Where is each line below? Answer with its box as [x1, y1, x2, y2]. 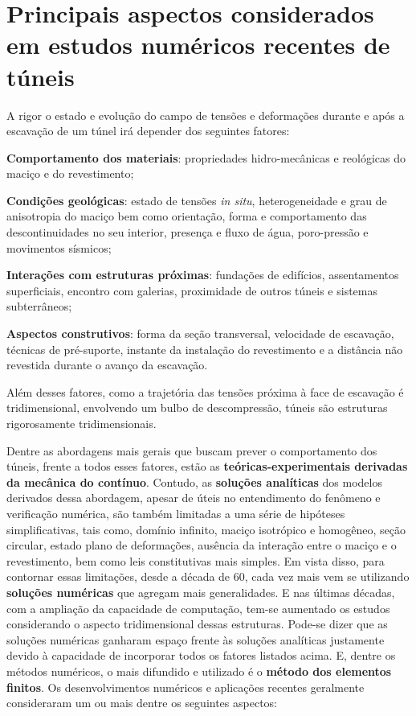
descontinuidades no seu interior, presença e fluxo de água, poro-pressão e [6, 224, 369, 241]
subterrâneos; [6, 298, 72, 315]
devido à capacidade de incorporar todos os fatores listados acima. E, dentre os [6, 647, 396, 664]
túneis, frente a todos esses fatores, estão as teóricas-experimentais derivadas [6, 458, 408, 475]
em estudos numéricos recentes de [6, 28, 390, 61]
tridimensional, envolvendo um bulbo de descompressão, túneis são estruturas [6, 399, 388, 416]
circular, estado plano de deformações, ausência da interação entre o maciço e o [6, 537, 397, 553]
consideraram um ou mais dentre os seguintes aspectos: [6, 694, 277, 711]
